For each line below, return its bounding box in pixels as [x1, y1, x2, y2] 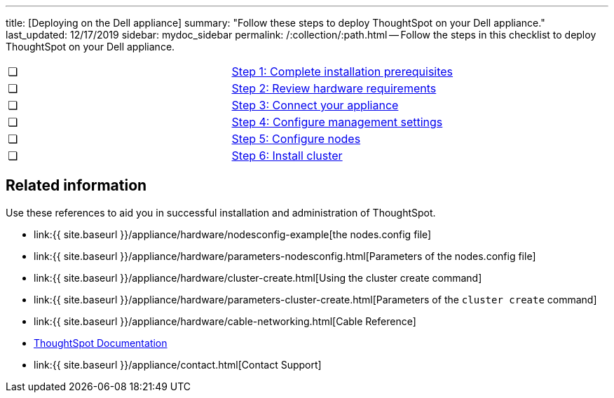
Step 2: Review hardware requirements [231, 81, 437, 95]
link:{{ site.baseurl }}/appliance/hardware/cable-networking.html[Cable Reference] [34, 315, 416, 327]
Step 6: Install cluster [231, 149, 343, 163]
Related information [6, 177, 147, 195]
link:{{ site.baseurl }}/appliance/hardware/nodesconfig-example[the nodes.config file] [34, 228, 432, 240]
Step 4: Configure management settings [231, 115, 443, 129]
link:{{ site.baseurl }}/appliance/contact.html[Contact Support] [34, 358, 322, 371]
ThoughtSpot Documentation [34, 336, 168, 349]
